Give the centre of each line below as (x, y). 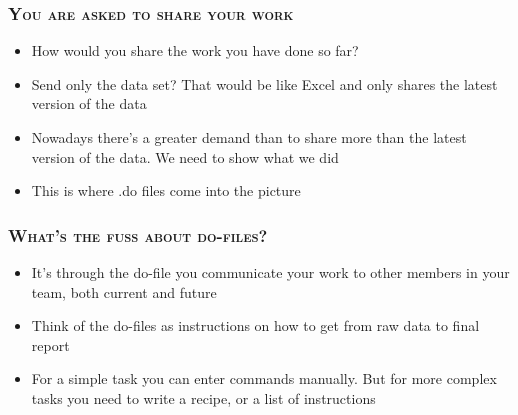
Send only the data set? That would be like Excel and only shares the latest (264, 83)
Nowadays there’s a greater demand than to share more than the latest (249, 137)
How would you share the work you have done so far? (195, 50)
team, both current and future (124, 291)
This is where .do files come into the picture (166, 190)
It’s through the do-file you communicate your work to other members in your (270, 272)
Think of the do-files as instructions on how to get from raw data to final (255, 325)
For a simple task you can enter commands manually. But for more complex (264, 378)
